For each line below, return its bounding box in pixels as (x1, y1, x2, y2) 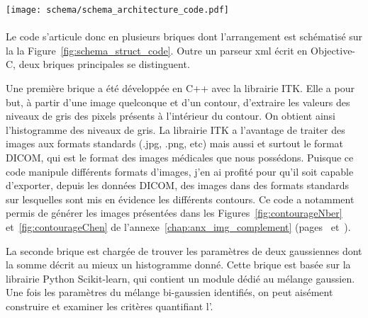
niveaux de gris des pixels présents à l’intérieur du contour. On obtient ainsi (6, 108, 336, 123)
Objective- (311, 42, 356, 57)
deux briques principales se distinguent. (18, 57, 190, 72)
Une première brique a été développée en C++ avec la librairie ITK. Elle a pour (6, 81, 355, 96)
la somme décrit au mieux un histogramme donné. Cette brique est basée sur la (6, 257, 351, 272)
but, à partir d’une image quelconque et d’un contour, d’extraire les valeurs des (6, 94, 350, 109)
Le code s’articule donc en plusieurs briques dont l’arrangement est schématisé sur (6, 29, 363, 44)
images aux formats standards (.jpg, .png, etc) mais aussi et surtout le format (6, 136, 343, 151)
